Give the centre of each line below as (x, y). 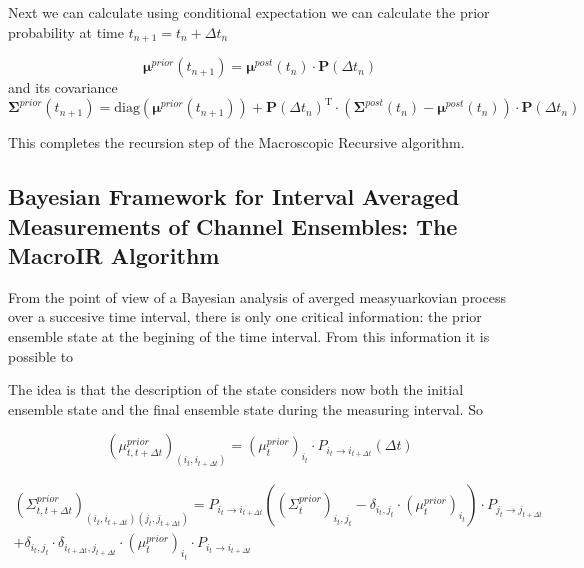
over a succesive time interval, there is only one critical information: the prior (245, 316)
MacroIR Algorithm (114, 254)
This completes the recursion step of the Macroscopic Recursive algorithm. (236, 142)
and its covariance (63, 87)
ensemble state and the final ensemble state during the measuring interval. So (245, 408)
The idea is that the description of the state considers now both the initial (236, 389)
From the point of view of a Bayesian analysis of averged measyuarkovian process (257, 296)
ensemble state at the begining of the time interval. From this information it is (249, 335)
